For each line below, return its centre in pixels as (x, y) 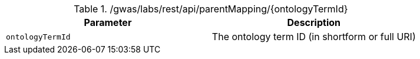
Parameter (108, 22)
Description (314, 22)
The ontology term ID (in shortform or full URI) (314, 37)
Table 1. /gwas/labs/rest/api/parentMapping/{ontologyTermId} (211, 9)
